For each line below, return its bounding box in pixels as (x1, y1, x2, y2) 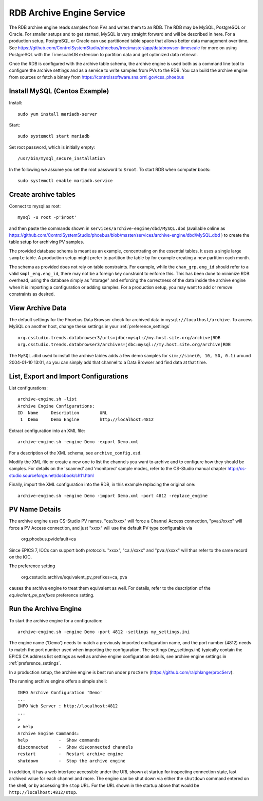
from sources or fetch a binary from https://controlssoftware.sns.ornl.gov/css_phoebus (9, 74, 185, 80)
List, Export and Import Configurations (9, 372, 129, 380)
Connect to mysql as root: (9, 203, 61, 209)
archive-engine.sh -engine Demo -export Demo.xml (18, 439, 139, 445)
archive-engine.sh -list (18, 396, 77, 402)
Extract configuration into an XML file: (9, 428, 85, 433)
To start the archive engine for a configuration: (9, 617, 103, 623)
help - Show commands (18, 738, 100, 743)
